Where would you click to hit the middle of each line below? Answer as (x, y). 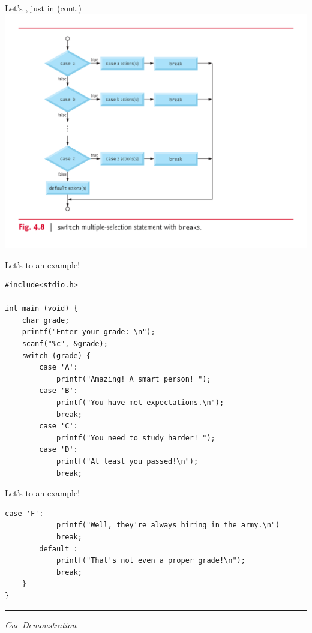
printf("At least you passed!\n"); (127, 461)
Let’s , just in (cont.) (43, 8)
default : (58, 549)
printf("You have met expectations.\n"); (140, 403)
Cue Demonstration (41, 624)
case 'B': (58, 391)
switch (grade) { (56, 355)
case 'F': (24, 513)
